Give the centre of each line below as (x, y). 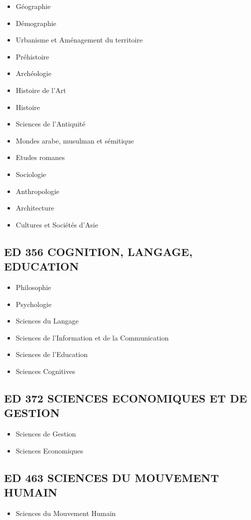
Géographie (33, 6)
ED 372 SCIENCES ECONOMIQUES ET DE (126, 398)
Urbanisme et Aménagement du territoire (79, 40)
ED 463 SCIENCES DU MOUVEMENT (111, 477)
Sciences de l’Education (52, 354)
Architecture (35, 208)
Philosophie (33, 287)
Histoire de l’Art (41, 90)
